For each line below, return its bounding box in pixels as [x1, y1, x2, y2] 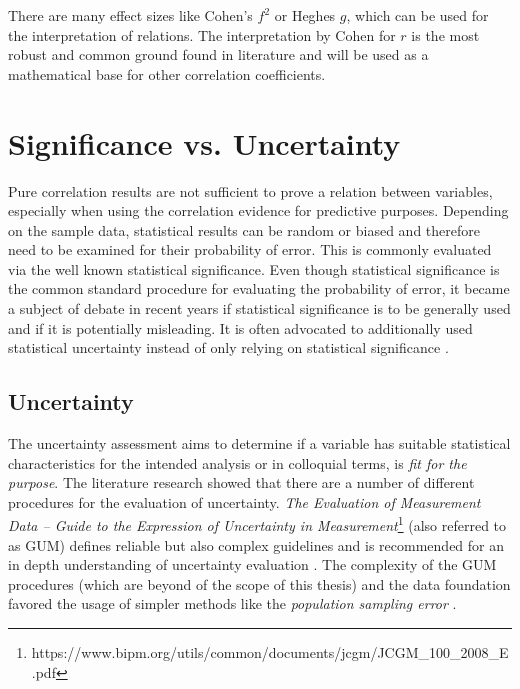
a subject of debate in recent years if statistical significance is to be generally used [8, 298, 511, 319]
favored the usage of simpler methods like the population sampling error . [8, 593, 457, 614]
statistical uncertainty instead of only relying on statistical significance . [8, 337, 449, 358]
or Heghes [274, 5, 336, 25]
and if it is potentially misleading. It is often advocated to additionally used [8, 317, 473, 338]
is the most [411, 24, 480, 45]
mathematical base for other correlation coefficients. [8, 63, 326, 84]
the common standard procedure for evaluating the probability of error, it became [8, 278, 510, 299]
